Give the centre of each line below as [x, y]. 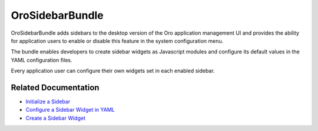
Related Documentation [55, 87]
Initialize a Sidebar [48, 102]
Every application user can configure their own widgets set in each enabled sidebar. [113, 71]
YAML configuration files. [42, 60]
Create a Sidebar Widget [55, 118]
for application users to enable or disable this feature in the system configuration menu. [117, 41]
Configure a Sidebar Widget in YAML [70, 110]
